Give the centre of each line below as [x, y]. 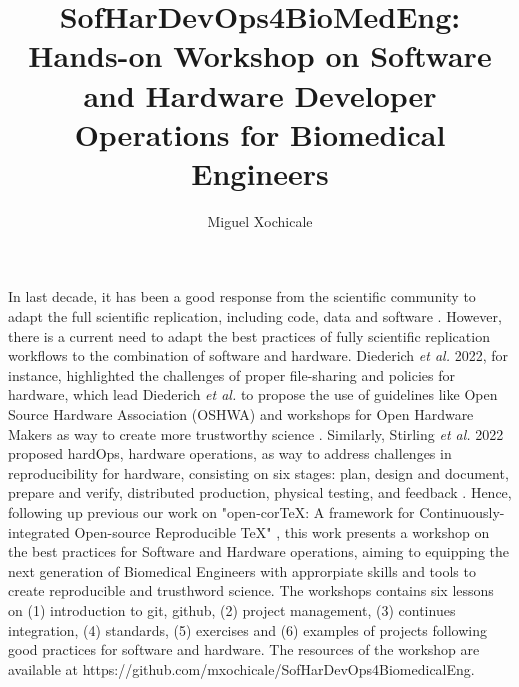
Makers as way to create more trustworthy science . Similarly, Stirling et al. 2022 [256, 433]
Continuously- [462, 512]
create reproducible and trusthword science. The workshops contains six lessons [251, 590]
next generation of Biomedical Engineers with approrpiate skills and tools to [242, 570]
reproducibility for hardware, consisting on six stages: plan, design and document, [258, 472]
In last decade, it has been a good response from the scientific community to [242, 296]
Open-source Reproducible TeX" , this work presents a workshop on [282, 531]
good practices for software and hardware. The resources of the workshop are [244, 649]
